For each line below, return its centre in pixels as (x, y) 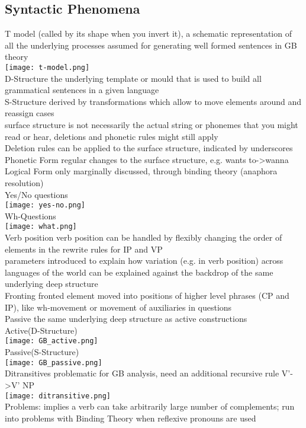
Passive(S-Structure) (42, 352)
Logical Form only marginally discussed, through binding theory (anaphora (141, 171)
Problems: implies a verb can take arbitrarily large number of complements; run (150, 406)
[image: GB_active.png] (51, 341)
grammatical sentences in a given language (82, 90)
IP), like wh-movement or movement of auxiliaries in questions (118, 307)
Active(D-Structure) (41, 330)
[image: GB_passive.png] (54, 362)
